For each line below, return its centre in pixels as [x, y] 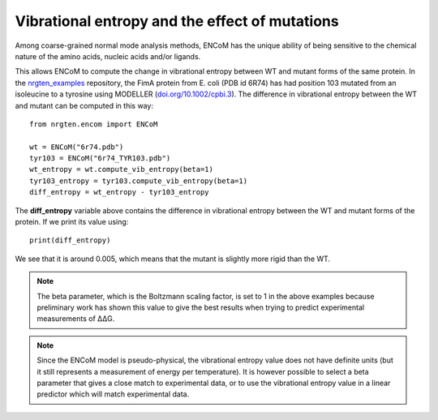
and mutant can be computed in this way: [84, 105]
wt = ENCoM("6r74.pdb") [77, 147]
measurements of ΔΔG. [76, 319]
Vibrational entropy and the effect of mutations [177, 21]
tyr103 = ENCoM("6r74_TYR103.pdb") [100, 159]
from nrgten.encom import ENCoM [94, 124]
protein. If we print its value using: [72, 222]
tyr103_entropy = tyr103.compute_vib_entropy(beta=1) [138, 181]
